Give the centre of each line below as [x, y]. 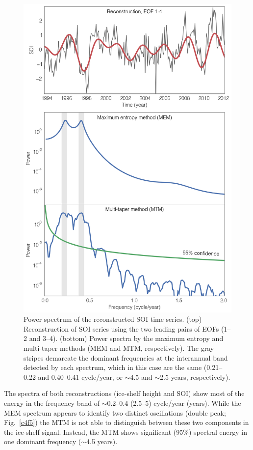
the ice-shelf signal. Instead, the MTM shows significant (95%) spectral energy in [126, 432]
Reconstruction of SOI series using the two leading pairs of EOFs [121, 328]
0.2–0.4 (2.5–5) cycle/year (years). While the [174, 403]
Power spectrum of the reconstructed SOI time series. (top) [113, 319]
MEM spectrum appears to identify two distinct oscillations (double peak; [115, 412]
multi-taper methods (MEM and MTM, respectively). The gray [119, 348]
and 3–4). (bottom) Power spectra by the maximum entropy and [126, 338]
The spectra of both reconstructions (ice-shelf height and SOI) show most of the [124, 393]
